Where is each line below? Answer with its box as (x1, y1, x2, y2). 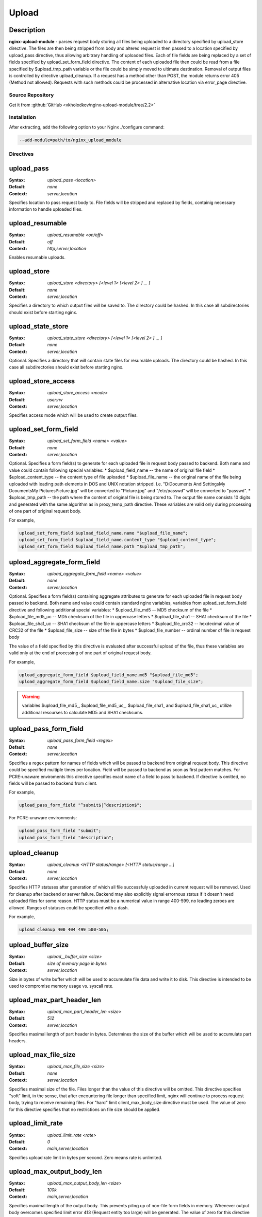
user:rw (47, 397, 63, 403)
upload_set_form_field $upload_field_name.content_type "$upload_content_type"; (19, 537, 216, 542)
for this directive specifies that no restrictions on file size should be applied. (9, 1106, 161, 1112)
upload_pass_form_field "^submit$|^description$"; (19, 802, 143, 808)
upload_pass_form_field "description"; (19, 835, 114, 840)
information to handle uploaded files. (9, 206, 82, 212)
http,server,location (47, 245, 87, 251)
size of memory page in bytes (47, 960, 107, 966)
